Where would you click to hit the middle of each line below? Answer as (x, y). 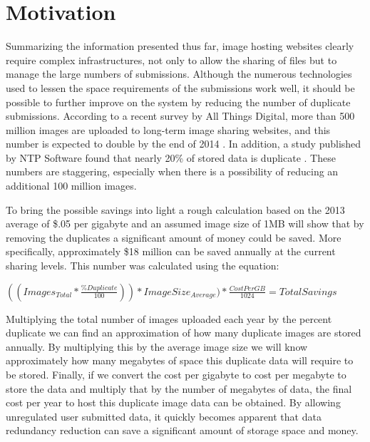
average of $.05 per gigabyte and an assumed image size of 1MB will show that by (185, 223)
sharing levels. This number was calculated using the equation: (143, 266)
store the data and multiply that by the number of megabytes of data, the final (179, 388)
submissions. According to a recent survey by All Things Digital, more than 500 (180, 116)
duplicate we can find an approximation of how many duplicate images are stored (184, 333)
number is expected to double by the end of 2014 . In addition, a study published (184, 144)
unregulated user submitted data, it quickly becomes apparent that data (164, 416)
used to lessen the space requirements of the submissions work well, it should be (180, 87)
